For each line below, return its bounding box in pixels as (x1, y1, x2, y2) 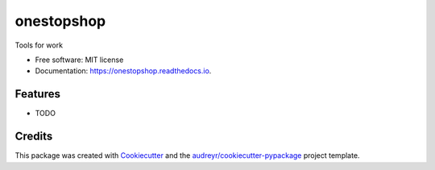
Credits (14, 130, 53, 143)
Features (14, 87, 60, 101)
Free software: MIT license (35, 55, 124, 64)
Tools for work (14, 40, 64, 50)
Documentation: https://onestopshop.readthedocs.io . (35, 66, 212, 76)
